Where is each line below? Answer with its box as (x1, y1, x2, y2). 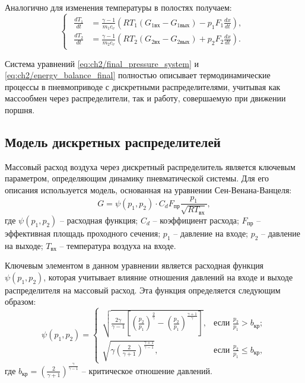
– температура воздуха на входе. (59, 239, 176, 251)
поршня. (5, 104, 35, 116)
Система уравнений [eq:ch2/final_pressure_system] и (5, 57, 199, 69)
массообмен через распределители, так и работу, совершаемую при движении (5, 92, 286, 104)
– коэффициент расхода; (152, 213, 239, 226)
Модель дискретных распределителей (5, 133, 221, 151)
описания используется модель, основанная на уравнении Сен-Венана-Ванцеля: (5, 184, 292, 196)
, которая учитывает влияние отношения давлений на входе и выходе (43, 270, 293, 283)
